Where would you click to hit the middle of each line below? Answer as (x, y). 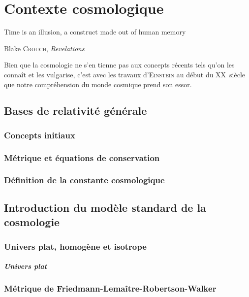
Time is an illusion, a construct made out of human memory (95, 32)
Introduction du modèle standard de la (105, 207)
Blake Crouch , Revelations (44, 48)
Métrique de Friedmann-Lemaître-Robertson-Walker (110, 288)
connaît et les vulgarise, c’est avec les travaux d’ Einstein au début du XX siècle (125, 74)
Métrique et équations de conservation (82, 157)
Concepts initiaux (40, 135)
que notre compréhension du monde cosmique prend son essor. (98, 84)
